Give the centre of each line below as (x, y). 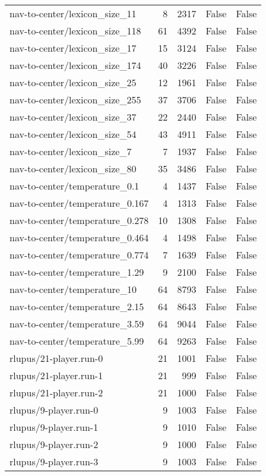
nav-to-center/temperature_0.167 (79, 203)
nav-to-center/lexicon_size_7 (71, 151)
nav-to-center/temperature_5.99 (77, 341)
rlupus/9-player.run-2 (54, 444)
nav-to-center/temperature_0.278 (79, 220)
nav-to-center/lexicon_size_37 (73, 117)
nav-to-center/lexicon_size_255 (75, 100)
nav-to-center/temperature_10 (73, 289)
